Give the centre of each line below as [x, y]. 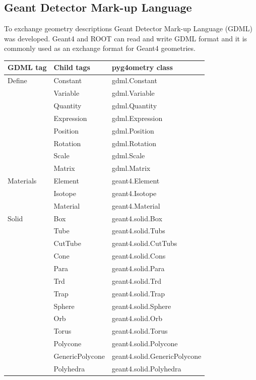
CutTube [67, 243]
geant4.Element [136, 181]
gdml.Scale [128, 155]
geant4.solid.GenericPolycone [156, 356]
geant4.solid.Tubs [138, 231]
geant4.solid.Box [137, 218]
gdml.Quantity [134, 106]
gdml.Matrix [131, 168]
